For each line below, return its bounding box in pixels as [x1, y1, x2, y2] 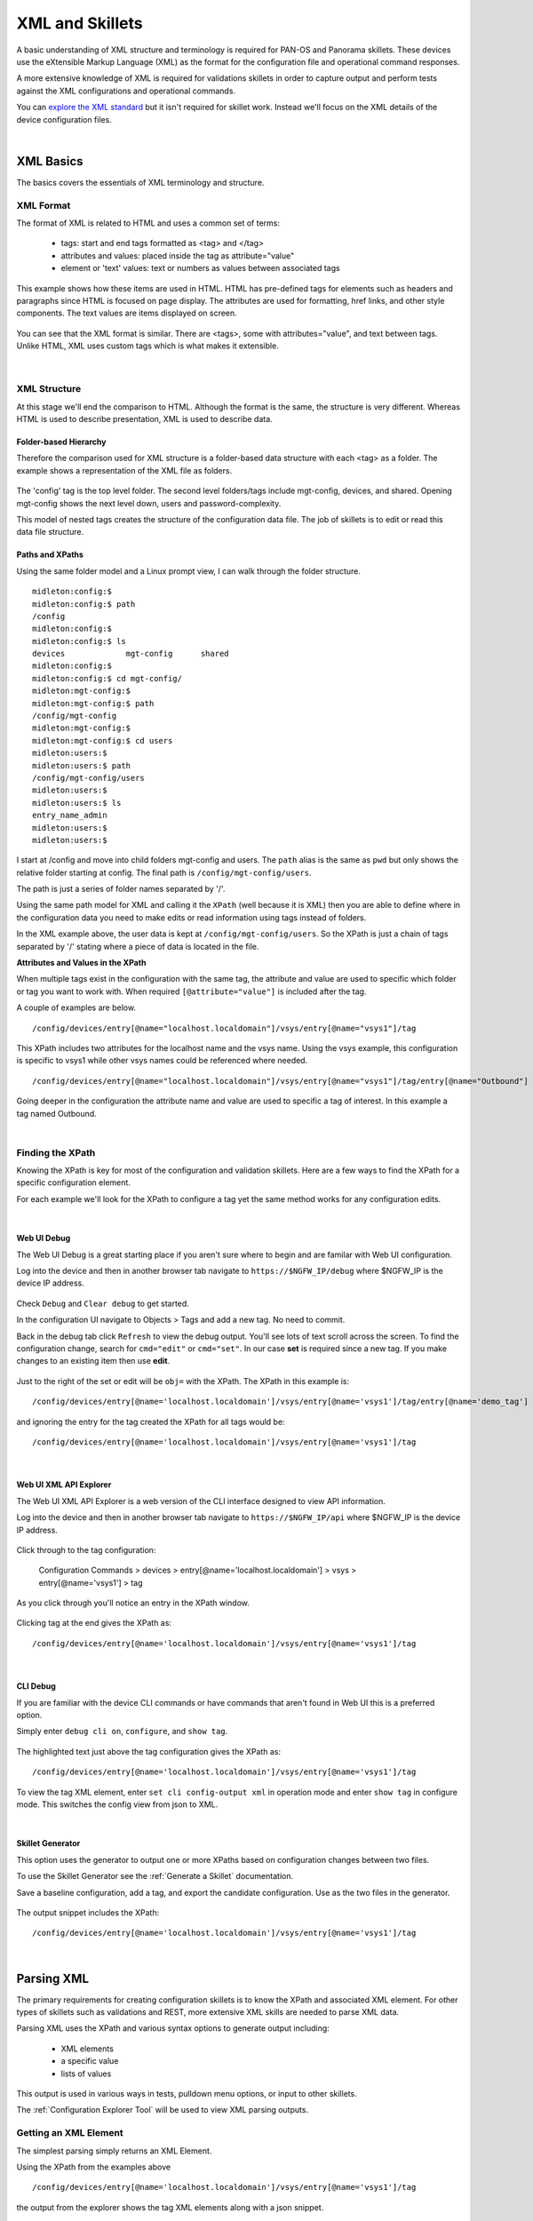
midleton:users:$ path [32, 760, 131, 770]
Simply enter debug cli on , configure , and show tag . [16, 1726, 228, 1737]
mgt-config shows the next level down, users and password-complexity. [16, 498, 282, 508]
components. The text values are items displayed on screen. [16, 307, 237, 319]
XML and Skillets [16, 13, 143, 33]
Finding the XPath [16, 1146, 96, 1158]
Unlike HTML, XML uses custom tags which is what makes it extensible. [16, 340, 279, 351]
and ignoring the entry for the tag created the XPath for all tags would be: [16, 1416, 285, 1427]
